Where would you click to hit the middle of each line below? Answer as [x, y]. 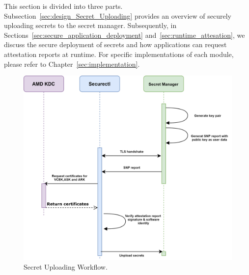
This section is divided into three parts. [63, 6]
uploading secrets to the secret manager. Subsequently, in [90, 25]
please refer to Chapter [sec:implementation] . [72, 64]
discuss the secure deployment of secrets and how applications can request [115, 44]
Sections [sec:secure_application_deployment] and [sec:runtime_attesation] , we [124, 35]
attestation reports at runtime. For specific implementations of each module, [119, 54]
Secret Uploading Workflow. [66, 266]
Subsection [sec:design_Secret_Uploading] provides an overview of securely [118, 15]
